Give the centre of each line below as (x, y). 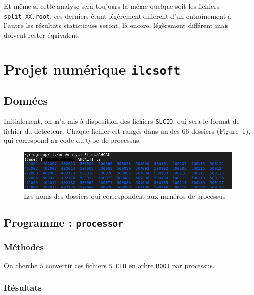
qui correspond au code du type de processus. (72, 140)
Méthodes (24, 247)
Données (26, 100)
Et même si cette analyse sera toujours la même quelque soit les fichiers (112, 6)
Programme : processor (64, 223)
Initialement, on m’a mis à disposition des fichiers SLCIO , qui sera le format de (122, 121)
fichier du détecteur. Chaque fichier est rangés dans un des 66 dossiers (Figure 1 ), (127, 130)
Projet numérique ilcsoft (92, 68)
